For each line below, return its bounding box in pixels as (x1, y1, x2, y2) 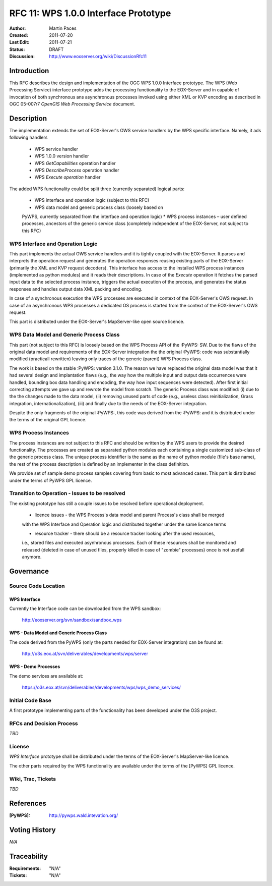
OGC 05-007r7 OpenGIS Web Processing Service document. (9, 101, 135, 107)
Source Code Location (9, 582, 65, 589)
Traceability (9, 852, 48, 860)
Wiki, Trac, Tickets (9, 775, 56, 782)
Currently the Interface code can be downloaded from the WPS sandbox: (9, 605, 161, 612)
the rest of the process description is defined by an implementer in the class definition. (9, 461, 190, 467)
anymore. (22, 554, 42, 560)
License (9, 743, 30, 750)
